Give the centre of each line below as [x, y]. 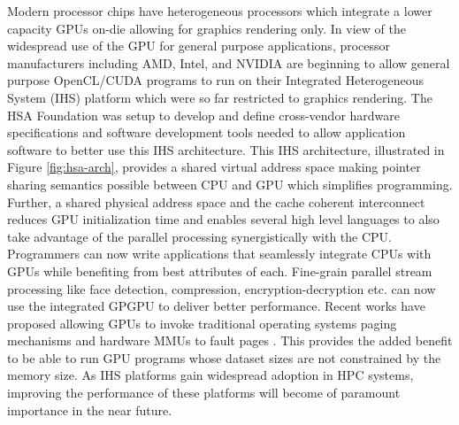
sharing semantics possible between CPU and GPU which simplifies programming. [230, 184]
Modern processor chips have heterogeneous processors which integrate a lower [220, 11]
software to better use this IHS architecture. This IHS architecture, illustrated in [226, 149]
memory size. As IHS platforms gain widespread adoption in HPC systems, [210, 375]
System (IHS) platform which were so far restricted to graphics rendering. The [220, 97]
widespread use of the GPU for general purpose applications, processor [199, 46]
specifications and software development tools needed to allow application [207, 132]
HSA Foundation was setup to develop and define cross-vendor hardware [204, 115]
